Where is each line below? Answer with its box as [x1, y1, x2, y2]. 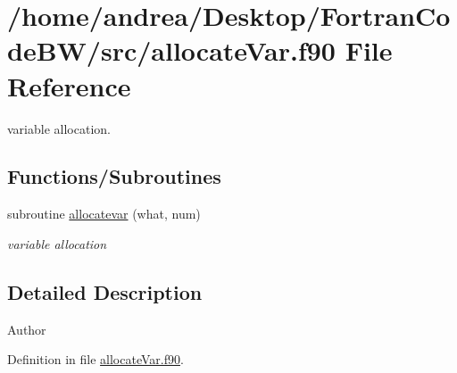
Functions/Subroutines [7, 162, 221, 190]
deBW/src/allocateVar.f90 [7, 32, 336, 69]
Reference [7, 67, 131, 104]
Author [7, 319, 46, 338]
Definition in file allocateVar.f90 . [7, 350, 184, 369]
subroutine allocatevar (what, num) [7, 204, 201, 223]
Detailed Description [7, 278, 203, 305]
